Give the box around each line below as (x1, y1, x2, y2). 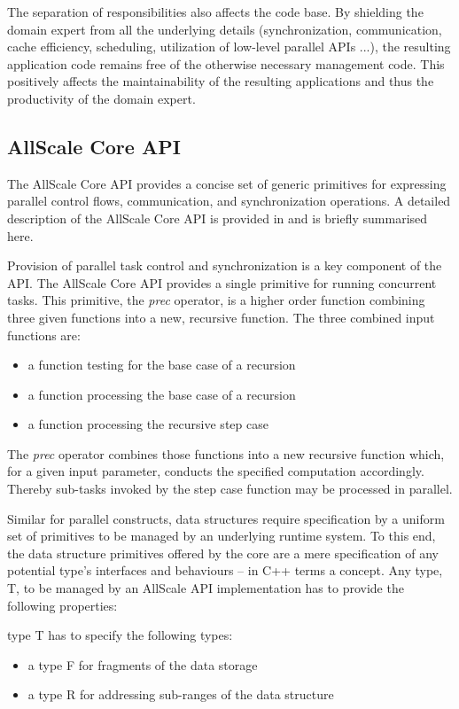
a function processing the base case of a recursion (27, 385, 296, 403)
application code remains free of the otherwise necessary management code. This (7, 54, 445, 73)
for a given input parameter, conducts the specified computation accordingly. (7, 462, 424, 480)
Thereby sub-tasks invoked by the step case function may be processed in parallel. (7, 479, 453, 498)
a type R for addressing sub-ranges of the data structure (27, 685, 334, 704)
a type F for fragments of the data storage (27, 655, 258, 674)
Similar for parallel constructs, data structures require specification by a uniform (7, 509, 445, 527)
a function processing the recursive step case (27, 415, 268, 433)
